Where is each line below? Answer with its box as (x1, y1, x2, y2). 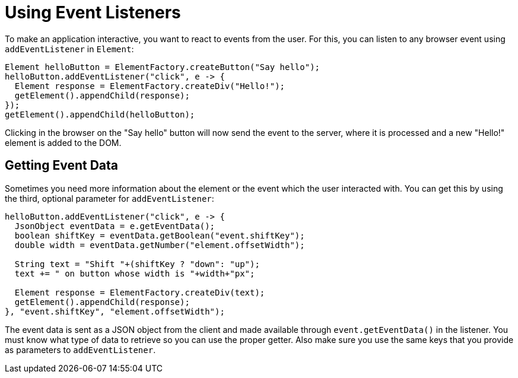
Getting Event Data (5, 158, 118, 173)
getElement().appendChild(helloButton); (5, 109, 195, 119)
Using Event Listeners (5, 2, 181, 23)
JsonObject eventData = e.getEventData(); (14, 221, 215, 231)
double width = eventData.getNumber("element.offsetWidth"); (14, 240, 305, 250)
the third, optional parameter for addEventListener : (5, 193, 214, 204)
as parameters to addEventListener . (5, 344, 156, 355)
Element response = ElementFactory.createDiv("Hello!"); (14, 81, 285, 91)
